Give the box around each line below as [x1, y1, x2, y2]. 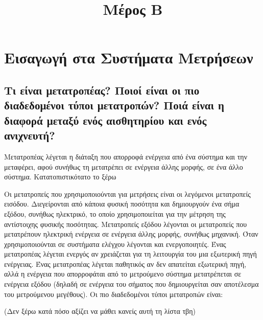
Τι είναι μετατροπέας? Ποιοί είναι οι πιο [4, 82, 200, 98]
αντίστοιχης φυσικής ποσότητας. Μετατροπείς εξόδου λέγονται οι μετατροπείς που [4, 218, 247, 229]
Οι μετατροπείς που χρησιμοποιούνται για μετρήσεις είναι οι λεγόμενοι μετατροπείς [4, 188, 251, 199]
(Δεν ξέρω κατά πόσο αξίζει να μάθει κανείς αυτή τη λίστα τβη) [4, 306, 196, 316]
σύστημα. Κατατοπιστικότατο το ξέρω [4, 171, 116, 182]
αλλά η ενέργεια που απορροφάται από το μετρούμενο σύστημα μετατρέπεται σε [4, 268, 242, 279]
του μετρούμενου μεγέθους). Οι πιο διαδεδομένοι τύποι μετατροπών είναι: [4, 288, 223, 299]
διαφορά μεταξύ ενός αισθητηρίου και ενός [4, 112, 207, 128]
